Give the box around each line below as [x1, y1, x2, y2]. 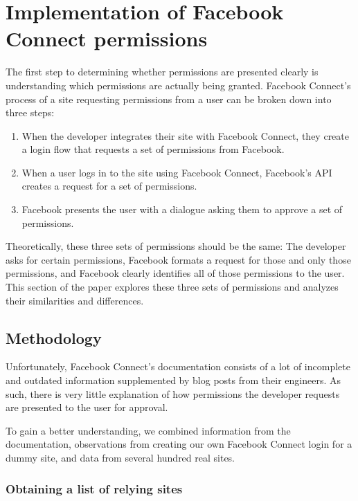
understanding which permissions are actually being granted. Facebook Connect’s [6, 78, 351, 92]
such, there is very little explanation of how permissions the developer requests [6, 386, 340, 401]
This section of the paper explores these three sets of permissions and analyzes [6, 280, 339, 294]
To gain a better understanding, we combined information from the [6, 423, 291, 437]
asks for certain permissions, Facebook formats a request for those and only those [6, 252, 351, 266]
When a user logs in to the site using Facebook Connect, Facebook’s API [21, 165, 332, 179]
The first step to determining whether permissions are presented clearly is [6, 64, 319, 79]
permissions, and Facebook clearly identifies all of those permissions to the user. [6, 266, 345, 280]
